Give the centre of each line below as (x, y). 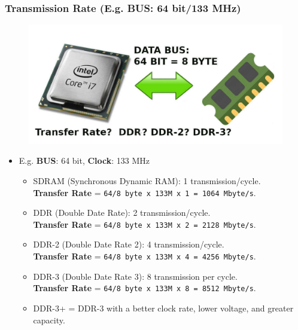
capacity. (49, 320)
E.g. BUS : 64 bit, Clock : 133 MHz (84, 161)
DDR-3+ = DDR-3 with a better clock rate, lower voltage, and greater (163, 308)
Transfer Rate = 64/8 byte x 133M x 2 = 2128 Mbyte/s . (145, 224)
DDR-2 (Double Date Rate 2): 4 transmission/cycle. (129, 244)
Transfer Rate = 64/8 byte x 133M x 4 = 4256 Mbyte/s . (145, 256)
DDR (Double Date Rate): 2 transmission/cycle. (122, 213)
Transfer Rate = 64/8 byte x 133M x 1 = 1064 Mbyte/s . (145, 192)
